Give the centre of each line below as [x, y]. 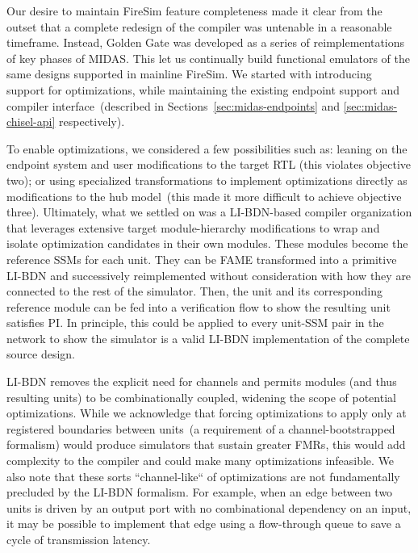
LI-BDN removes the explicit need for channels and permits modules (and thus [202, 381]
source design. [41, 354]
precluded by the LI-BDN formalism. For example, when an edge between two [200, 492]
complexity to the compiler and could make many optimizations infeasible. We [201, 461]
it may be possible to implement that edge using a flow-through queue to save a [204, 524]
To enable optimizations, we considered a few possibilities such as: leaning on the [207, 148]
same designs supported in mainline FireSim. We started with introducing [189, 74]
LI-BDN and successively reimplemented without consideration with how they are [209, 275]
